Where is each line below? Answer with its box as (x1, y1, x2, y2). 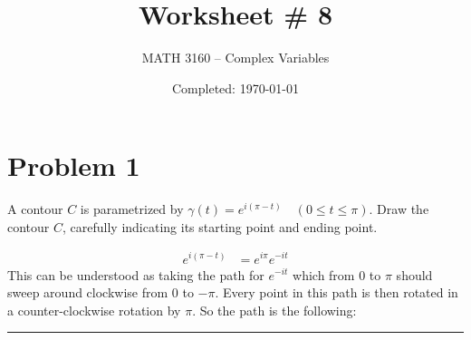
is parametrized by (80, 199, 184, 219)
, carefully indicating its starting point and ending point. (62, 217, 378, 236)
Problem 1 (7, 147, 140, 184)
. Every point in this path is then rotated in (215, 283, 458, 302)
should (396, 265, 433, 284)
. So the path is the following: (192, 300, 357, 319)
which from (293, 265, 355, 284)
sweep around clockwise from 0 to (7, 283, 194, 302)
